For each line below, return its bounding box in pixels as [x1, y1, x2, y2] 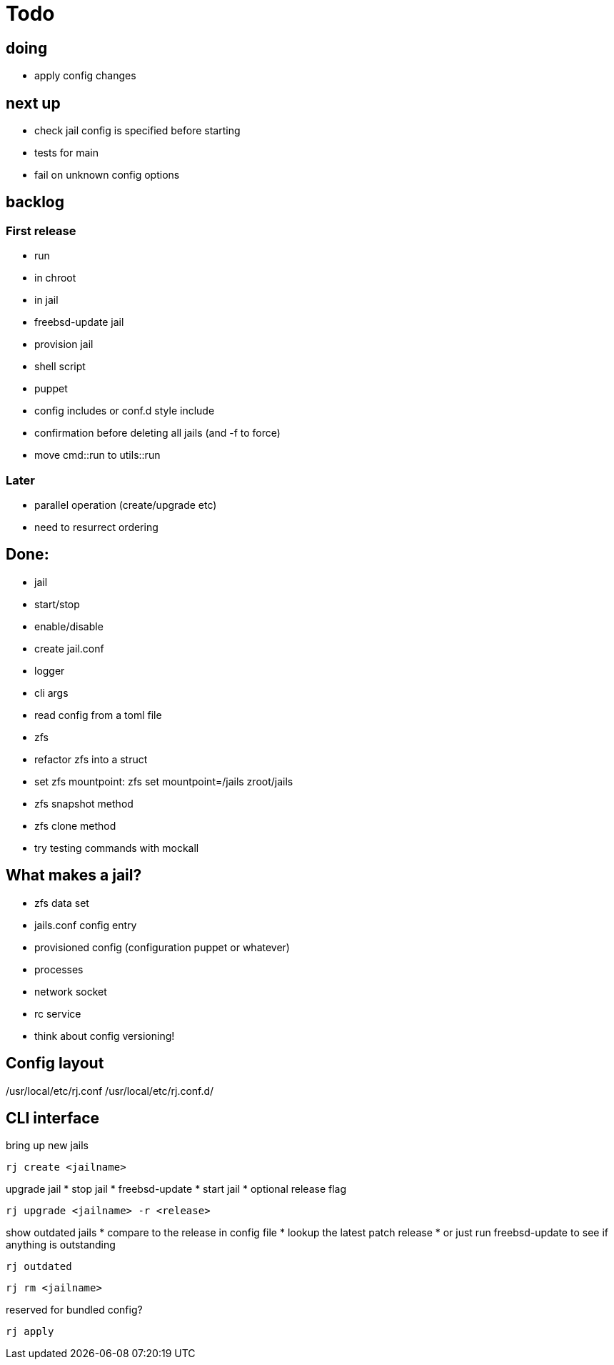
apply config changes [34, 69, 136, 82]
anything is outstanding [6, 1239, 116, 1251]
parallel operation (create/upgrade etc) [34, 498, 217, 511]
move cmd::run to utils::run [34, 449, 161, 462]
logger [34, 664, 65, 677]
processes [34, 963, 84, 976]
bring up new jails [6, 1139, 89, 1152]
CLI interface [6, 1108, 100, 1127]
